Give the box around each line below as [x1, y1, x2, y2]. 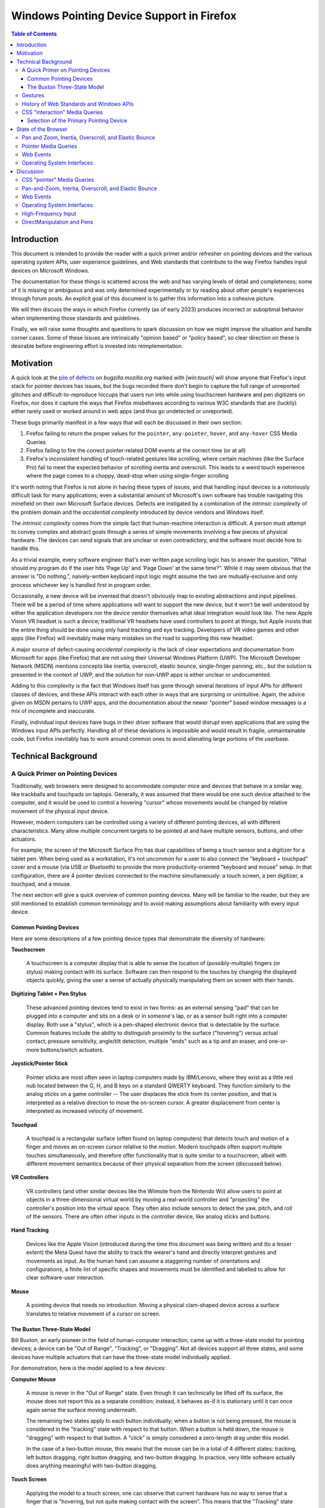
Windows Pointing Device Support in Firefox [11, 9, 237, 22]
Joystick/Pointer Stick [11, 1060, 69, 1067]
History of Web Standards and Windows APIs [22, 100, 134, 107]
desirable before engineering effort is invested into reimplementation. [11, 342, 184, 349]
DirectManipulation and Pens [22, 218, 93, 226]
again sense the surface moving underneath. [26, 1406, 138, 1413]
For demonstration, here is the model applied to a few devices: [11, 1364, 167, 1372]
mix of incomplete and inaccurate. [11, 708, 96, 715]
